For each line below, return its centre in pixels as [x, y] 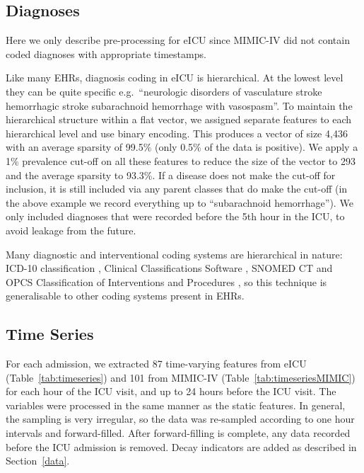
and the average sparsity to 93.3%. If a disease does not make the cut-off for [171, 175]
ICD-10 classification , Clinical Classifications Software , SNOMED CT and [169, 268]
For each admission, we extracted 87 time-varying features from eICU [156, 364]
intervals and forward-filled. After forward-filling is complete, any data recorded [178, 433]
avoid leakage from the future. [71, 230]
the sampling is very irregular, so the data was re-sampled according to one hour [180, 419]
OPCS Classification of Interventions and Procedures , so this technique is [166, 281]
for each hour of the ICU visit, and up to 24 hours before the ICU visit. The [171, 391]
